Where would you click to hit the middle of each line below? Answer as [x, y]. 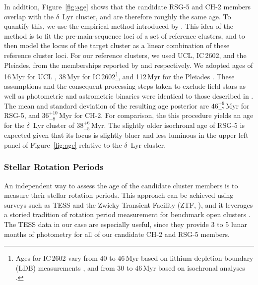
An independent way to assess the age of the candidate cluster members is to [121, 185]
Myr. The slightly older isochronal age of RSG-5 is [168, 125]
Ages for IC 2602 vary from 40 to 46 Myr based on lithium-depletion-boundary [134, 258]
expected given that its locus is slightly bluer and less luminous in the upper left [126, 135]
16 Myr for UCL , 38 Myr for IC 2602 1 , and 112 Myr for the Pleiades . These [119, 76]
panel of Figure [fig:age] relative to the [63, 144]
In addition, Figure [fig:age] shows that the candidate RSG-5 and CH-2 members [128, 6]
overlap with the [29, 16]
